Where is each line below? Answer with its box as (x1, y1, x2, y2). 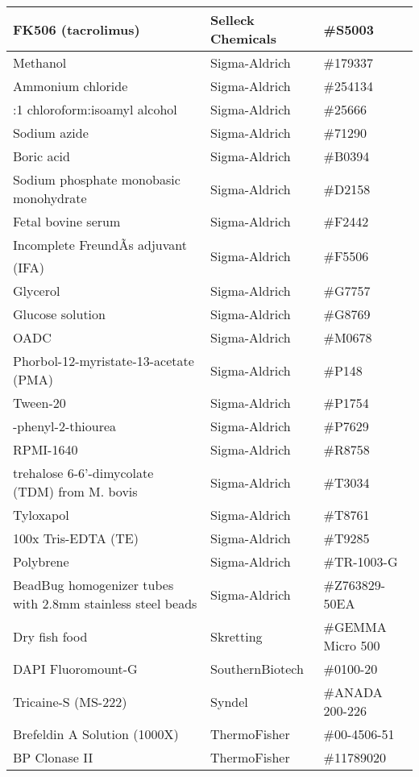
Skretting (210, 626, 263, 646)
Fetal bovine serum (13, 212, 121, 231)
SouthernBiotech (210, 659, 304, 678)
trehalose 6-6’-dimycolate (13, 463, 154, 482)
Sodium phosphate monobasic (13, 170, 180, 189)
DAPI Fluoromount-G (13, 659, 138, 678)
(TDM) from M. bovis (13, 482, 138, 501)
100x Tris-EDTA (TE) (13, 529, 139, 547)
